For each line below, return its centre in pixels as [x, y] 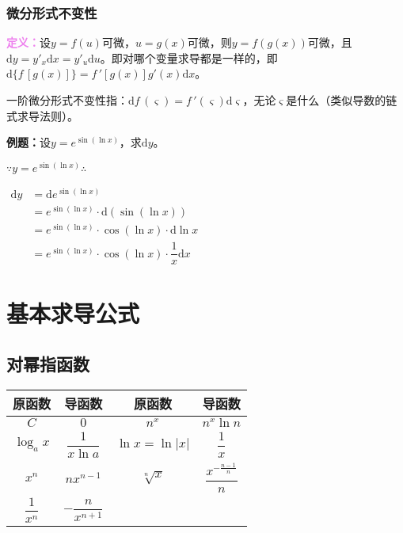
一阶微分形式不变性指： [67, 100]
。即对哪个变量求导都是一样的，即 [189, 57]
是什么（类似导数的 [336, 100]
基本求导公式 [73, 313]
